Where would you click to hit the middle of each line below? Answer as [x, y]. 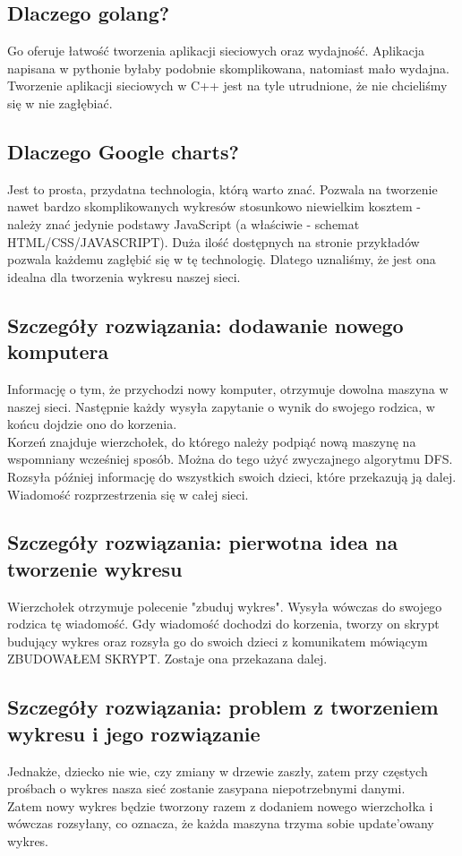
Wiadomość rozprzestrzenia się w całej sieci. [128, 494]
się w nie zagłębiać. [60, 103]
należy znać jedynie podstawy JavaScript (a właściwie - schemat [184, 223]
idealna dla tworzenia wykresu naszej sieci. [124, 276]
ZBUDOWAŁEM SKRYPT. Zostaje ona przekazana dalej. [167, 659]
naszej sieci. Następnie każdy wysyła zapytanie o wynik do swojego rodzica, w [221, 406]
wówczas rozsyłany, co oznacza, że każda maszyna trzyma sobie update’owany [221, 823]
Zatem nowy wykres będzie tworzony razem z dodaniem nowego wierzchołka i [220, 805]
